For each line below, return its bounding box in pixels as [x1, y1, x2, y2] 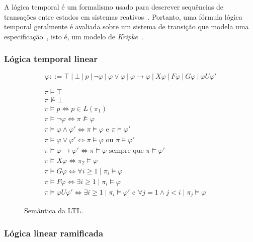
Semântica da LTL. [24, 205, 83, 216]
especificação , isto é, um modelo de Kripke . [4, 31, 143, 41]
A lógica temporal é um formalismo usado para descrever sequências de [4, 2, 224, 12]
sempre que [109, 147, 144, 154]
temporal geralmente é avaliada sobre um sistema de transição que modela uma [4, 21, 249, 32]
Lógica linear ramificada [4, 226, 104, 239]
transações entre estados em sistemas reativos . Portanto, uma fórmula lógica [4, 11, 242, 22]
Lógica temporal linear [4, 52, 98, 65]
